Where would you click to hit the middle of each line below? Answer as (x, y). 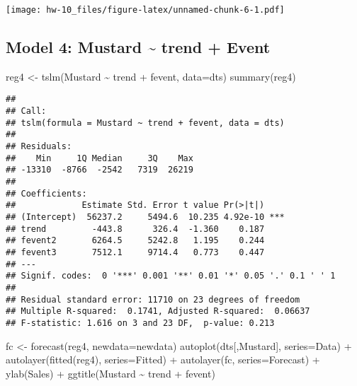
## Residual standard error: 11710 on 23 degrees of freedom (153, 299)
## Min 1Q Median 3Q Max (100, 158)
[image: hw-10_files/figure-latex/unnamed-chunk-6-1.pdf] (145, 10)
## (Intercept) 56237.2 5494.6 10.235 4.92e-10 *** (145, 217)
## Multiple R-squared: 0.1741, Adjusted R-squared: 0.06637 (158, 311)
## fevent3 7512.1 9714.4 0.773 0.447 (135, 252)
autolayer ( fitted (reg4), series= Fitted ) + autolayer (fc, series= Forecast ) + (163, 359)
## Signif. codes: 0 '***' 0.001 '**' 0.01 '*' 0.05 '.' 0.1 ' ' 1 (171, 276)
